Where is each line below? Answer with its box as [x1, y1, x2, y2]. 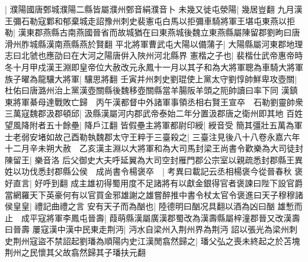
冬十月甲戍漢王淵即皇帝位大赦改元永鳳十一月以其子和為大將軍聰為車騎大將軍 [5, 60, 303, 73]
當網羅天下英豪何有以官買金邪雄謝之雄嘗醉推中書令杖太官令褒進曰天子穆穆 [5, 188, 295, 200]
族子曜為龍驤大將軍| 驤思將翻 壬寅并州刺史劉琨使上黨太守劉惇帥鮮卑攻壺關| [5, 72, 297, 85]
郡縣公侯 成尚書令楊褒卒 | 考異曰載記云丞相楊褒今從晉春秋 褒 [54, 165, 303, 177]
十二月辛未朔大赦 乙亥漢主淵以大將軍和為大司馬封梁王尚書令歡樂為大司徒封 [5, 142, 303, 154]
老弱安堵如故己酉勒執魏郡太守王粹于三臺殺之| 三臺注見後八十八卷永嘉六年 [12, 130, 300, 143]
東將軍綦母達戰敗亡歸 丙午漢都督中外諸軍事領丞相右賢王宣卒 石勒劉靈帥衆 [5, 95, 303, 108]
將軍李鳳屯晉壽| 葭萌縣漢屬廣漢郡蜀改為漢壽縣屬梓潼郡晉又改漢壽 [46, 211, 300, 224]
